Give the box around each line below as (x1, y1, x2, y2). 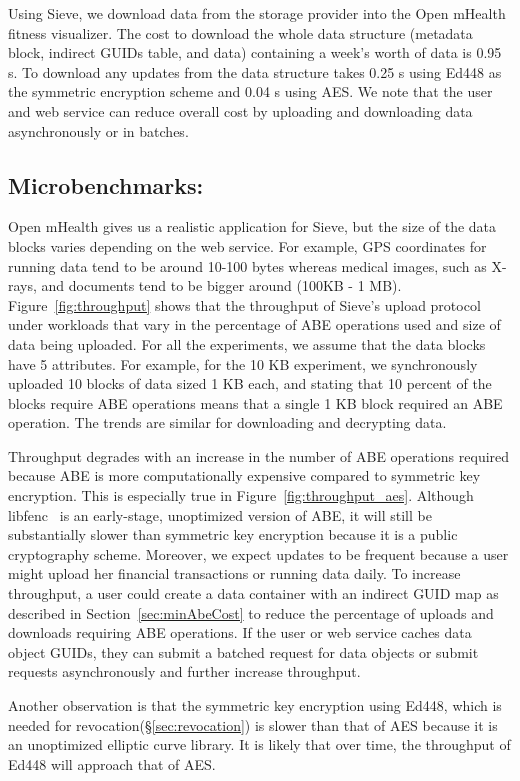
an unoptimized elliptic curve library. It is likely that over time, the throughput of (8, 734, 511, 755)
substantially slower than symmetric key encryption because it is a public (8, 524, 458, 545)
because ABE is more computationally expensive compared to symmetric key (8, 465, 481, 486)
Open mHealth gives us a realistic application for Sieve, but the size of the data (8, 216, 497, 237)
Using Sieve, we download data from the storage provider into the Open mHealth (8, 3, 506, 23)
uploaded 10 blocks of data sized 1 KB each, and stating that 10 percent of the (8, 373, 492, 394)
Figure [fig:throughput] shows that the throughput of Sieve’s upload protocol (8, 294, 481, 315)
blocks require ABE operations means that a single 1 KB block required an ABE (8, 392, 503, 413)
